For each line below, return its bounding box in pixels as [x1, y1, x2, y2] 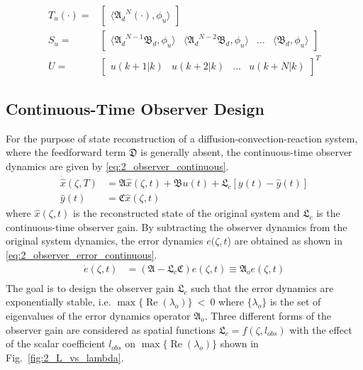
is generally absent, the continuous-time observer [140, 145, 352, 159]
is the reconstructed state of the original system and [73, 206, 300, 220]
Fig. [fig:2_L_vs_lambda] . [6, 349, 124, 364]
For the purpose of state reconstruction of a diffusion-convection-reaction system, [6, 130, 358, 145]
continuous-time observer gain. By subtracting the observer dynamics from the [6, 219, 347, 234]
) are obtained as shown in [227, 233, 342, 248]
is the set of [269, 294, 321, 309]
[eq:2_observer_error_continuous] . [6, 247, 157, 262]
